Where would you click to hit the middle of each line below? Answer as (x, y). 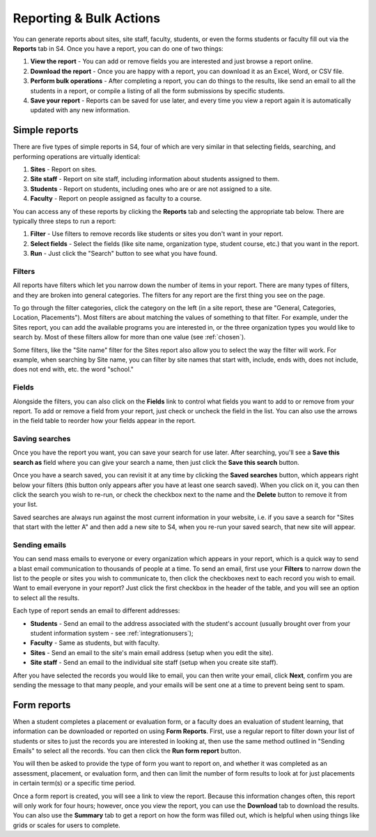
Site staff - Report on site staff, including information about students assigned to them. (155, 179)
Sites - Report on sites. (63, 169)
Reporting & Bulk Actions (86, 18)
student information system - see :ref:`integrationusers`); (112, 633)
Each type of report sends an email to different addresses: (96, 611)
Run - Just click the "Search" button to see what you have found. (124, 254)
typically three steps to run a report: (64, 221)
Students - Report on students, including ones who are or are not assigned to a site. (151, 189)
